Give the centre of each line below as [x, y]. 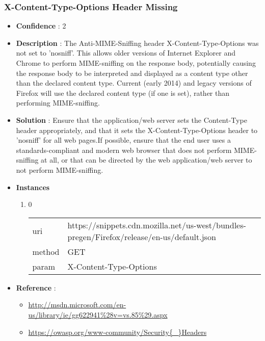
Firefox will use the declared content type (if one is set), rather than [123, 93]
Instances [33, 187]
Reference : [36, 287]
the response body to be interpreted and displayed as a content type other [132, 73]
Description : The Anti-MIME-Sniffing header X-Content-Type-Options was [137, 43]
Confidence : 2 [41, 26]
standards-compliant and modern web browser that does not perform [124, 150]
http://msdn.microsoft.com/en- [77, 305]
